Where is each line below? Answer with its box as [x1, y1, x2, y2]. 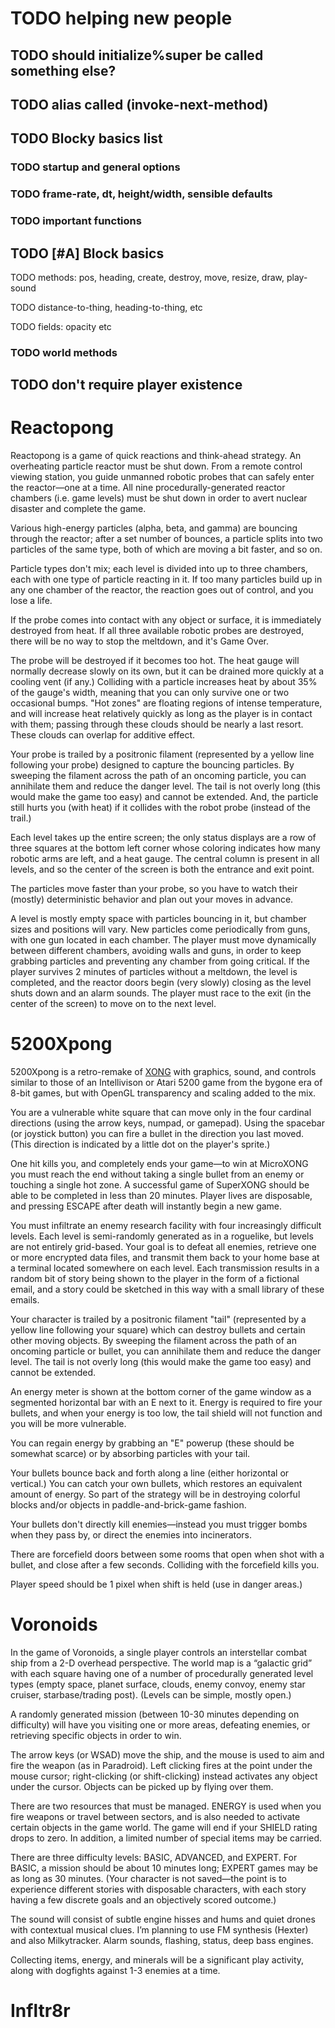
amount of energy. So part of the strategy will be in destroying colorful [10, 1488, 301, 1501]
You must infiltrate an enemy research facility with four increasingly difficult [10, 1220, 322, 1232]
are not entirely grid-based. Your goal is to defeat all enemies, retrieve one [10, 1241, 317, 1253]
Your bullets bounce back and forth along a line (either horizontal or [10, 1467, 290, 1479]
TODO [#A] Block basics [10, 245, 165, 262]
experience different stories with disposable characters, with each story [10, 1883, 307, 1896]
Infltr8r [10, 2000, 71, 2022]
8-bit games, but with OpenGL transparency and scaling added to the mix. [10, 1087, 317, 1099]
